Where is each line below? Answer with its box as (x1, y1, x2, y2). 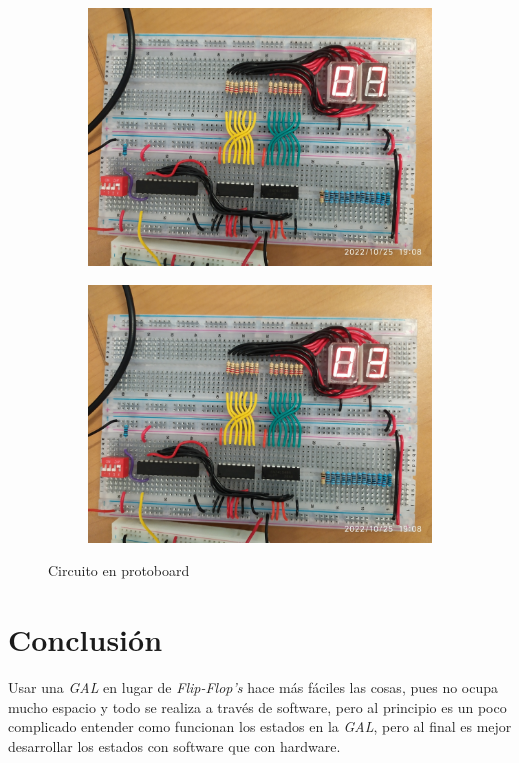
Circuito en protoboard (48, 560, 190, 581)
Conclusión (8, 618, 163, 659)
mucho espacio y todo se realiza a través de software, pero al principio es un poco (8, 696, 507, 717)
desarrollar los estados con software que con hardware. (8, 735, 341, 756)
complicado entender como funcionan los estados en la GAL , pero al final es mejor (8, 716, 512, 737)
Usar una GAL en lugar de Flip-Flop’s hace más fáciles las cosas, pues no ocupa (8, 676, 499, 697)
